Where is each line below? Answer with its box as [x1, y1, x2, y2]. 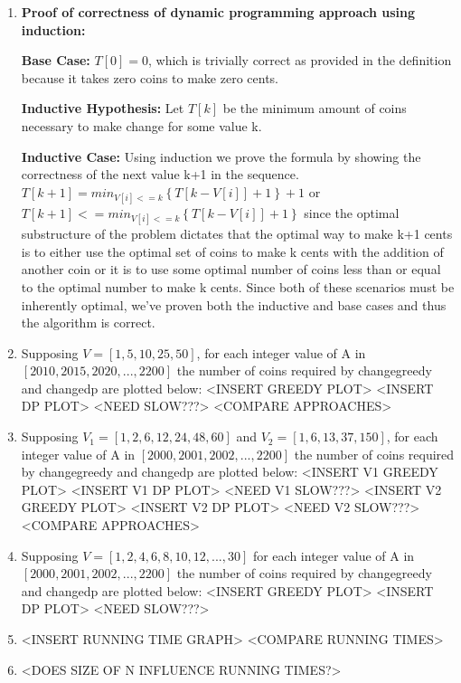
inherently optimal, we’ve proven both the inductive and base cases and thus [21, 295, 447, 314]
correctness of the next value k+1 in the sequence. [21, 165, 299, 184]
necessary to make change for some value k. [21, 116, 262, 135]
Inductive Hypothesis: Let [21, 99, 184, 118]
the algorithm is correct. [21, 313, 155, 332]
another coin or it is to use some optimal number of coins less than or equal [21, 260, 441, 279]
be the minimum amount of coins [222, 99, 407, 118]
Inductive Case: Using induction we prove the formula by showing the [21, 147, 421, 166]
